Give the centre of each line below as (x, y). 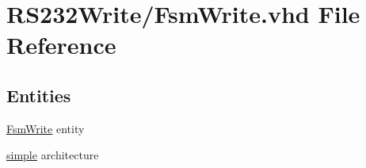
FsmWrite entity (46, 128)
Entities (39, 95)
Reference (61, 45)
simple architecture (53, 155)
